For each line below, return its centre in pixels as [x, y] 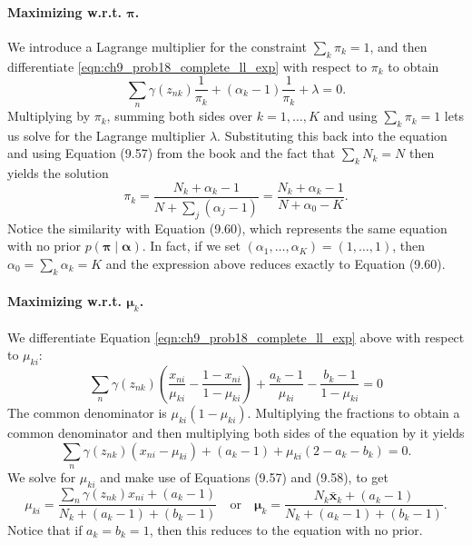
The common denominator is [87, 412]
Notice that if [45, 529]
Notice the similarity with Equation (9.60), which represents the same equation [227, 228]
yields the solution [58, 173]
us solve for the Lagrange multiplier [107, 135]
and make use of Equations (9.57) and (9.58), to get [244, 476]
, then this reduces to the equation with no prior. [286, 529]
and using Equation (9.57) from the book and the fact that [172, 153]
